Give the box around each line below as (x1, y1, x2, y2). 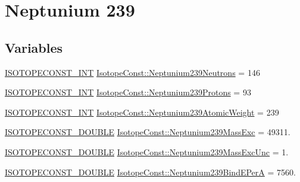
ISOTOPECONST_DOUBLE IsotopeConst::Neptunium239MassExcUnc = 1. (5, 145, 289, 158)
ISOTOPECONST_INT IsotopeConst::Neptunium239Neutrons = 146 (5, 66, 260, 78)
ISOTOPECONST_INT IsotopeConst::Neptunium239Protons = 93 (5, 86, 251, 98)
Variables (5, 38, 63, 56)
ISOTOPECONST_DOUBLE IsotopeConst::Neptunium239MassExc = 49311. (5, 126, 290, 138)
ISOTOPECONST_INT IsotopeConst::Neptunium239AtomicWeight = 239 (5, 106, 279, 118)
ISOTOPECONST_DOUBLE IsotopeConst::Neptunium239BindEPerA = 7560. (5, 165, 296, 178)
